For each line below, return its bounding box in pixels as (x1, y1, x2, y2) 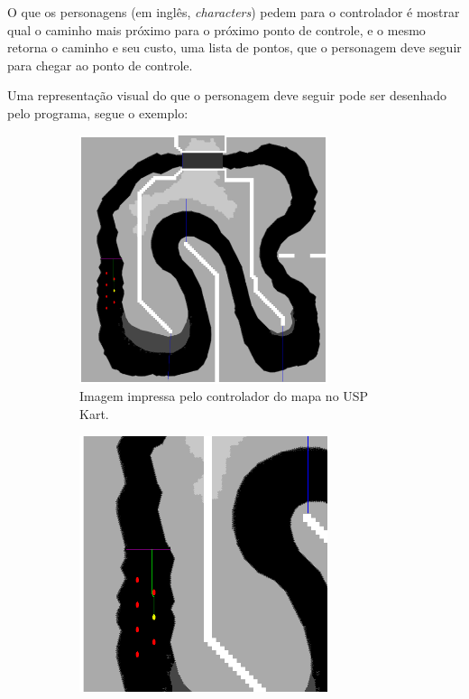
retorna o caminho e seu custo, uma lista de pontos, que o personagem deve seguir (7, 38, 462, 57)
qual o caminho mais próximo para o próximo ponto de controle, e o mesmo (7, 20, 426, 39)
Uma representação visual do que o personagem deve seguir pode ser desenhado (7, 86, 447, 105)
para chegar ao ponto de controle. (7, 55, 193, 74)
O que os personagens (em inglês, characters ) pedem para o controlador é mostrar (7, 3, 460, 21)
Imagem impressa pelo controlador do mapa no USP (79, 387, 369, 405)
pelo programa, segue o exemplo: (7, 103, 189, 122)
